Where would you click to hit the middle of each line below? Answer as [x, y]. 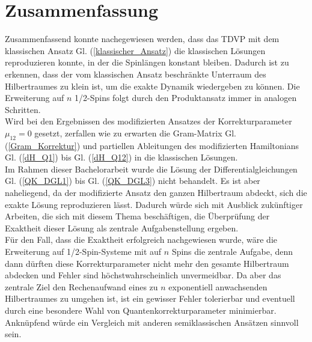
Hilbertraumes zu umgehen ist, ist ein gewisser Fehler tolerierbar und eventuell [150, 298]
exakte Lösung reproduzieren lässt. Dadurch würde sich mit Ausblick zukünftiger [154, 204]
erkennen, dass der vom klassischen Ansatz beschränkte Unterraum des [136, 74]
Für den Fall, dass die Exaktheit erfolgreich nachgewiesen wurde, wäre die [141, 240]
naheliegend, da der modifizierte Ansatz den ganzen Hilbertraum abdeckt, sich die [156, 193]
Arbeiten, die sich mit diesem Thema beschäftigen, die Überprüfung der [137, 216]
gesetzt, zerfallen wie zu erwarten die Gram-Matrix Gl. [136, 133]
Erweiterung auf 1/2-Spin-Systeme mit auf [83, 252]
